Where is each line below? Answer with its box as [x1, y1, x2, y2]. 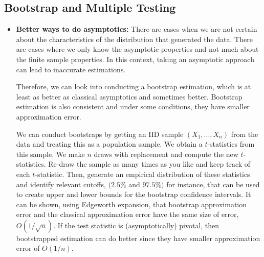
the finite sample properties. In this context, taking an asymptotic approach [16, 53, 254, 64]
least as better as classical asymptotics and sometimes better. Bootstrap [16, 91, 243, 102]
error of [16, 243, 40, 253]
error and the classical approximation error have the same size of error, [16, 209, 239, 220]
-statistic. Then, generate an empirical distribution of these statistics [35, 168, 250, 179]
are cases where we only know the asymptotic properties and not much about [16, 44, 259, 54]
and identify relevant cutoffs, [16, 179, 106, 189]
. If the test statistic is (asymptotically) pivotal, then [53, 220, 219, 230]
